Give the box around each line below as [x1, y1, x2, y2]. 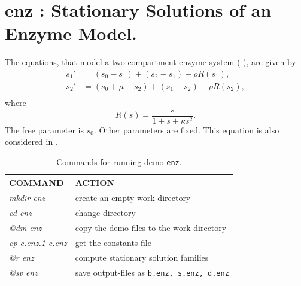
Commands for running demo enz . [56, 155, 182, 168]
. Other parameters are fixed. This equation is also [93, 123, 279, 136]
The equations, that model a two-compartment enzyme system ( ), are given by [5, 56, 296, 68]
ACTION [75, 176, 114, 188]
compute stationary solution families [75, 251, 209, 263]
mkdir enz [9, 191, 45, 204]
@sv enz [9, 266, 38, 278]
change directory [75, 206, 136, 219]
